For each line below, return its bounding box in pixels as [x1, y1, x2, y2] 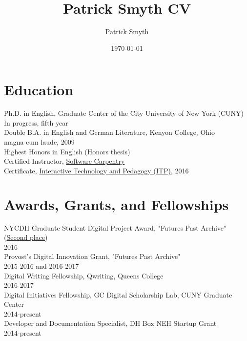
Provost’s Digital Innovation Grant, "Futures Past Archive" [4, 251, 181, 261]
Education [4, 80, 74, 100]
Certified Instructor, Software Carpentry [4, 156, 125, 166]
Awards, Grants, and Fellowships [4, 194, 229, 214]
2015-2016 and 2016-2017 [4, 260, 79, 271]
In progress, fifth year [4, 117, 68, 128]
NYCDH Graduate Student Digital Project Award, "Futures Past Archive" [4, 222, 226, 233]
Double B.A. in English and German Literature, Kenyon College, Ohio [4, 127, 215, 137]
